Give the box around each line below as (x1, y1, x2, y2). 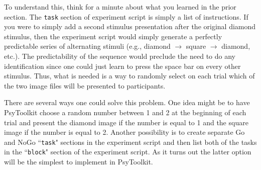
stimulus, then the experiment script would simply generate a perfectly (4, 31, 222, 41)
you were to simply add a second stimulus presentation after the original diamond (4, 21, 256, 32)
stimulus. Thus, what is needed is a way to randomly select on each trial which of (4, 70, 255, 81)
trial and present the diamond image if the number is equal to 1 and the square (4, 117, 248, 127)
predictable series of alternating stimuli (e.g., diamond (4, 41, 171, 51)
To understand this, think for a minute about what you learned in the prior (4, 2, 236, 12)
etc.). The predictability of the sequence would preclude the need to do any (4, 51, 235, 61)
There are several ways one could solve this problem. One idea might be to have (4, 97, 250, 108)
